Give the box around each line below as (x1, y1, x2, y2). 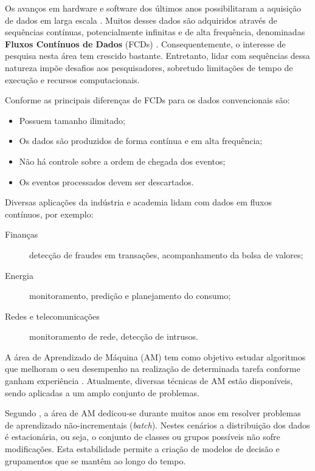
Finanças (5, 228, 38, 241)
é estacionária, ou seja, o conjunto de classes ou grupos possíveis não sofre (5, 430, 280, 443)
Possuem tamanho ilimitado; (19, 114, 125, 126)
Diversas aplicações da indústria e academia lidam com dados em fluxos (5, 196, 272, 208)
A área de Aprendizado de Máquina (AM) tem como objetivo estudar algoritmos (5, 350, 306, 363)
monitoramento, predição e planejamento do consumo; (29, 289, 231, 302)
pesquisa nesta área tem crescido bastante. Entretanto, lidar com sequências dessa (5, 49, 310, 62)
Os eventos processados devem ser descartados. (19, 175, 194, 188)
